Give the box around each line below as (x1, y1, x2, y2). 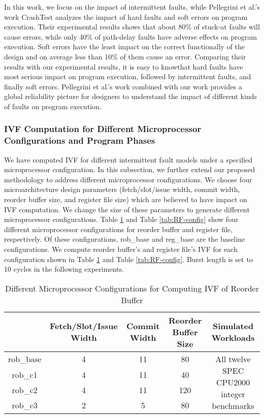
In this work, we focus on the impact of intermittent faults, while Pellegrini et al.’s (4, 2, 260, 12)
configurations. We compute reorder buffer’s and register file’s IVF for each (4, 244, 238, 254)
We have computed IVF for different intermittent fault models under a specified (4, 154, 252, 165)
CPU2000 (216, 376, 250, 388)
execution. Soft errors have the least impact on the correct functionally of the (4, 41, 245, 52)
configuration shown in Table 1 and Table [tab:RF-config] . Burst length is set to (4, 253, 253, 264)
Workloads (211, 332, 255, 344)
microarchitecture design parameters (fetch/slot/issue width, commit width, (4, 184, 240, 195)
